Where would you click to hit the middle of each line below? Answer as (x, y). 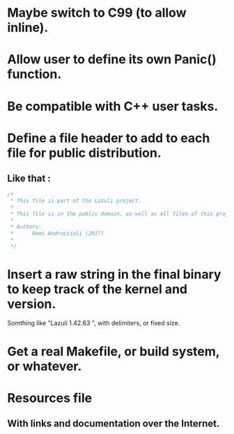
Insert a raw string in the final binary (114, 274)
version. (32, 304)
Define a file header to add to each (109, 138)
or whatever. (45, 366)
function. (34, 74)
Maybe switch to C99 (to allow (97, 13)
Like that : (29, 179)
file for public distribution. (84, 153)
